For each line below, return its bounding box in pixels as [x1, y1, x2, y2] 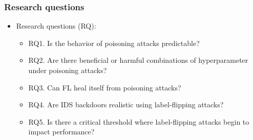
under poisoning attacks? [28, 65, 107, 75]
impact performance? [28, 126, 95, 137]
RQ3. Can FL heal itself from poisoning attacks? [28, 82, 181, 92]
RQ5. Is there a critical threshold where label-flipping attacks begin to [28, 116, 249, 127]
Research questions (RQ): [16, 20, 96, 31]
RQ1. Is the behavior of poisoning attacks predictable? [28, 37, 200, 48]
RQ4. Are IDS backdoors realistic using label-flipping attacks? [28, 99, 224, 110]
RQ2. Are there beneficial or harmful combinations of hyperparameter [28, 55, 248, 65]
